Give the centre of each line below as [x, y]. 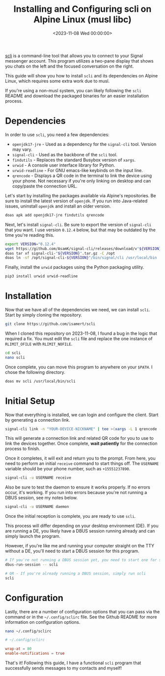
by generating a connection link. [38, 420]
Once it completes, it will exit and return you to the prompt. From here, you [80, 458]
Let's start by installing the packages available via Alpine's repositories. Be [81, 195]
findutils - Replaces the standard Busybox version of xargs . [74, 160]
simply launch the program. [33, 536]
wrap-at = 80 [18, 649]
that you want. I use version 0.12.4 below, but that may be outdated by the [80, 230]
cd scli [13, 353]
